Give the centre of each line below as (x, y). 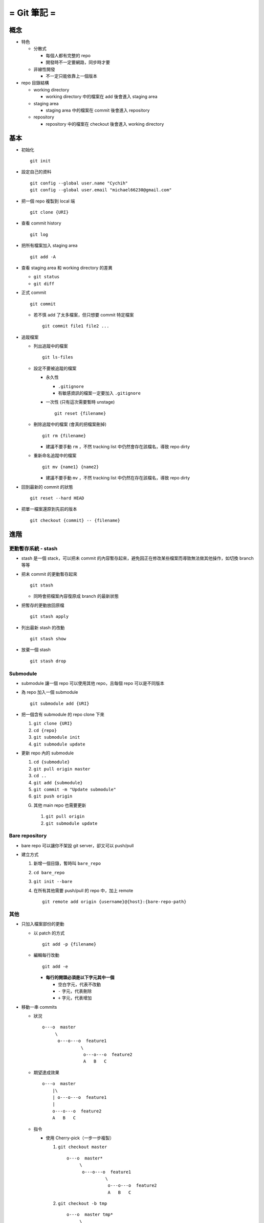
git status (46, 277)
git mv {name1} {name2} (71, 467)
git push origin (53, 796)
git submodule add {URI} (60, 703)
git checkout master (83, 1147)
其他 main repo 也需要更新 (60, 805)
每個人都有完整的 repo (68, 55)
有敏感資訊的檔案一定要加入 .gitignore (99, 393)
